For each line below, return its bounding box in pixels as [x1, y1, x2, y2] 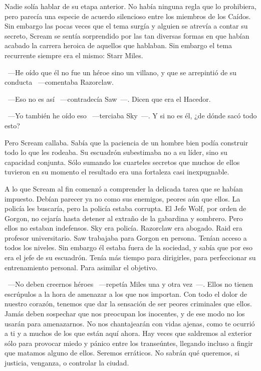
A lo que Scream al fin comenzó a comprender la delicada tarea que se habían [5, 183, 243, 194]
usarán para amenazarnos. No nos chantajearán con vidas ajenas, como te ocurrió [5, 318, 255, 328]
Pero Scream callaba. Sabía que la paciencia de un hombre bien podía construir [5, 137, 248, 147]
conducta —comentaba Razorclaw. [5, 77, 114, 87]
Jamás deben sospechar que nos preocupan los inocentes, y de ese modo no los [5, 308, 245, 319]
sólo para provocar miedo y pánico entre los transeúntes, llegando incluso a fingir [5, 337, 253, 348]
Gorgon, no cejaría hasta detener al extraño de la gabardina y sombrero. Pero [5, 213, 243, 223]
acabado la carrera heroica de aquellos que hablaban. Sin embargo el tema [5, 40, 232, 51]
